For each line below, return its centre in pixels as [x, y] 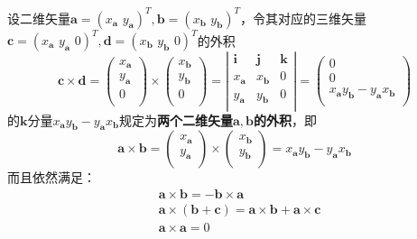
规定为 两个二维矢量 [176, 119]
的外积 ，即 [286, 119]
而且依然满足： [51, 177]
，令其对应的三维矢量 [304, 18]
